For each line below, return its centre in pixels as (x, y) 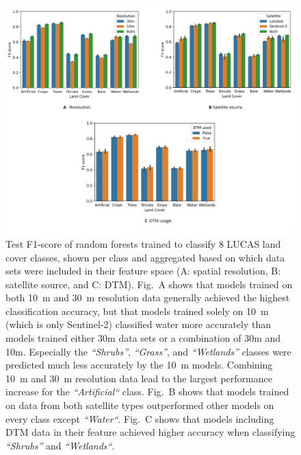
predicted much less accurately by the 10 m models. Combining (139, 365)
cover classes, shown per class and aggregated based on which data (145, 257)
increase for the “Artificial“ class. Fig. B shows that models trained (147, 392)
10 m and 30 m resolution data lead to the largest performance (139, 378)
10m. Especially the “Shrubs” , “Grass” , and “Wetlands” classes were (148, 351)
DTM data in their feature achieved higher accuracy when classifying (150, 432)
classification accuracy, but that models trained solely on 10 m (137, 311)
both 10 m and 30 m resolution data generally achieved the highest (148, 297)
